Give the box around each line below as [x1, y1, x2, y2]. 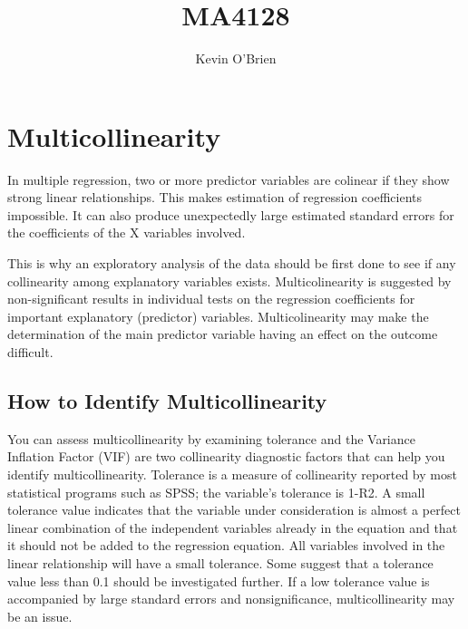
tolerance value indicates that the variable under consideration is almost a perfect [7, 500, 461, 519]
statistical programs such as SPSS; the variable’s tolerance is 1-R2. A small [7, 482, 425, 501]
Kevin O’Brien [195, 49, 277, 68]
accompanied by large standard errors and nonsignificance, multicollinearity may [7, 589, 455, 608]
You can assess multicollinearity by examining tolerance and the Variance [7, 429, 415, 448]
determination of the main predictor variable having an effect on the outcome [7, 324, 438, 344]
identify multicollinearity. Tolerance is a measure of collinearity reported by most [7, 464, 457, 483]
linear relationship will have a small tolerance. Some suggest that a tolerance [7, 553, 434, 572]
